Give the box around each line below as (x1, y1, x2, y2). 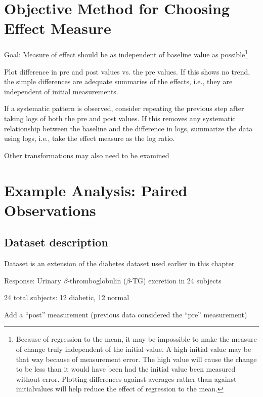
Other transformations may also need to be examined (4, 150, 169, 160)
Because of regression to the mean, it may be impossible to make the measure (16, 334, 257, 344)
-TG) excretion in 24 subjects (130, 275, 222, 285)
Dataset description (4, 234, 108, 250)
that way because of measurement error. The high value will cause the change (16, 353, 257, 364)
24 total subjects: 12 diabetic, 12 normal (4, 292, 129, 303)
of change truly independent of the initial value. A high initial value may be (16, 344, 251, 354)
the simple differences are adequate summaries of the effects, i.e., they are (4, 76, 233, 87)
